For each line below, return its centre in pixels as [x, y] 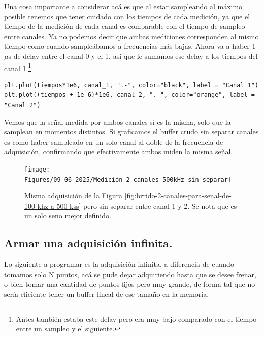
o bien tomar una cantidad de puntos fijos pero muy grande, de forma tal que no [130, 284]
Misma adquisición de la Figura [73, 196]
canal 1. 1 [18, 67]
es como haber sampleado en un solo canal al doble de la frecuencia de [114, 141]
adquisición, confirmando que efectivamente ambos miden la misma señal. [119, 151]
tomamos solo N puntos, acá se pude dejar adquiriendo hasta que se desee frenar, [130, 274]
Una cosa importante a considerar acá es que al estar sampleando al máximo [123, 6]
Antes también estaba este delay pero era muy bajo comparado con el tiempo [136, 318]
